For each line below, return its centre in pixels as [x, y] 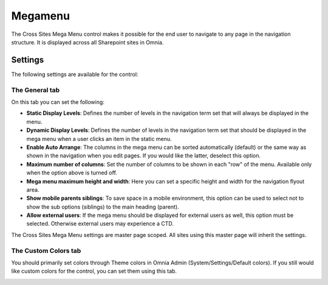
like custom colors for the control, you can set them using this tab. [94, 271]
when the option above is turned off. [72, 173]
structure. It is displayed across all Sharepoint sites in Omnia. [87, 42]
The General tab [36, 90]
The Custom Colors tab [46, 250]
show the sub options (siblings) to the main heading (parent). [103, 207]
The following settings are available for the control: [75, 74]
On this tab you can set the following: [58, 102]
